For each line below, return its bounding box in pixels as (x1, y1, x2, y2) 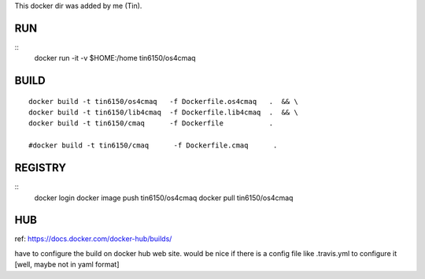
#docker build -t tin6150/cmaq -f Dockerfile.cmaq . (28, 141, 278, 150)
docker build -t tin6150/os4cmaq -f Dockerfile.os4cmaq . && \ (28, 97, 298, 106)
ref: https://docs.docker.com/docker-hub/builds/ (14, 234, 172, 244)
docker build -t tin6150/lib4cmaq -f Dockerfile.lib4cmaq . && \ (28, 108, 298, 117)
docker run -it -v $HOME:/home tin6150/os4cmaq (34, 54, 196, 63)
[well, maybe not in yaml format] (14, 260, 120, 270)
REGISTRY (14, 162, 67, 175)
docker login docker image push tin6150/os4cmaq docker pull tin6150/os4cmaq (34, 193, 294, 203)
